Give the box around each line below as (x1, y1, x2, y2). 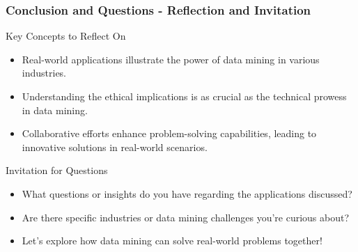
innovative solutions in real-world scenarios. (22, 139, 208, 154)
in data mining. (22, 102, 88, 117)
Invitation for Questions (6, 163, 108, 178)
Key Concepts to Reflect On (6, 29, 126, 43)
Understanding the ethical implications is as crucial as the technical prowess (22, 89, 347, 103)
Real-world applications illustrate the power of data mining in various (22, 52, 320, 66)
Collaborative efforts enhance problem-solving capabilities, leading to (22, 126, 317, 141)
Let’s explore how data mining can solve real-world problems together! (22, 233, 322, 248)
